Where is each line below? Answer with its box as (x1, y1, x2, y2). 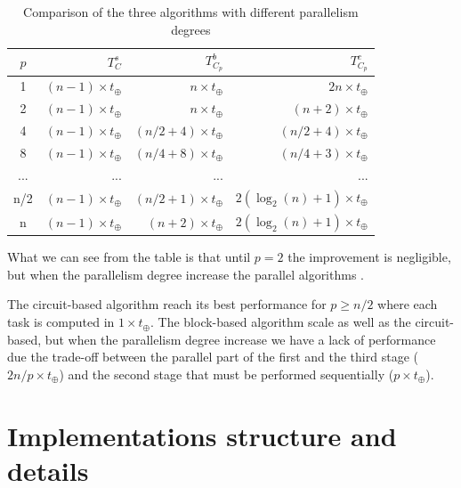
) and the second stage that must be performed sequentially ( (59, 364, 394, 383)
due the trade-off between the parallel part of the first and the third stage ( (7, 347, 418, 366)
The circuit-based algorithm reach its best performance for (7, 295, 327, 313)
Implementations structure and (7, 417, 397, 453)
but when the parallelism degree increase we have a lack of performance (44, 329, 436, 348)
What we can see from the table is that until (7, 248, 251, 266)
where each (377, 295, 438, 313)
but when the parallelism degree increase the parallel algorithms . (7, 264, 364, 283)
